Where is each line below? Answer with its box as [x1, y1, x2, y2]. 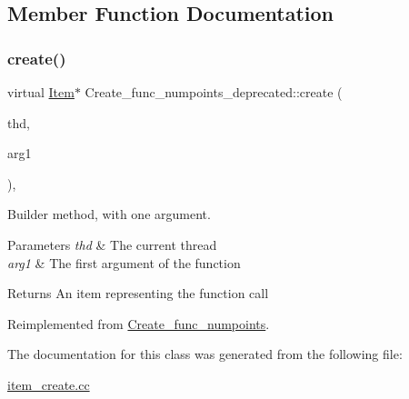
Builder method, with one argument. [7, 204, 211, 224]
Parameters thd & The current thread [7, 234, 217, 254]
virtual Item [7, 83, 75, 101]
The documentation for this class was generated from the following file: [7, 344, 403, 364]
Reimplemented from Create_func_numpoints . [7, 314, 270, 333]
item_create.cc [7, 374, 90, 394]
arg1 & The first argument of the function [7, 253, 241, 272]
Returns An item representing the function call [7, 284, 269, 303]
